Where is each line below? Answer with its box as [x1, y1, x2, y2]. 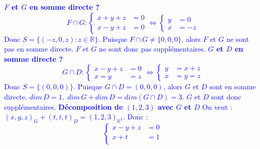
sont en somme [209, 81, 256, 92]
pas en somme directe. [4, 43, 74, 54]
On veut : [202, 101, 232, 112]
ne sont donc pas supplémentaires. [99, 43, 206, 54]
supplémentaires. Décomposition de [4, 101, 123, 112]
